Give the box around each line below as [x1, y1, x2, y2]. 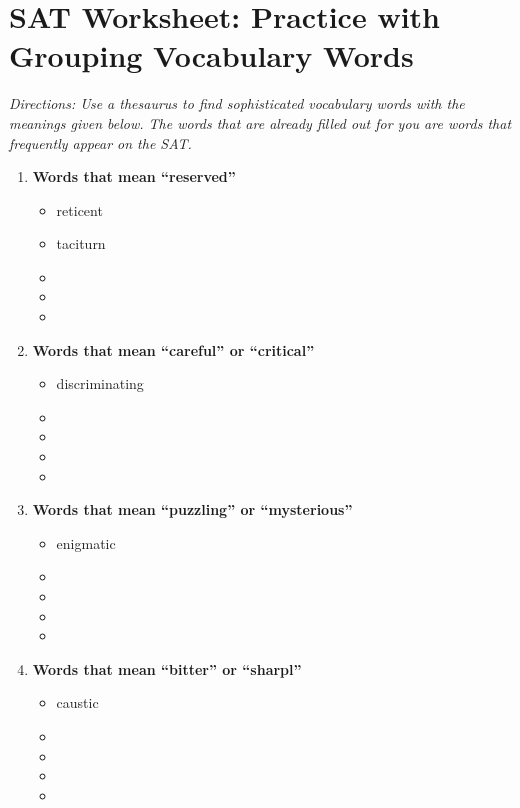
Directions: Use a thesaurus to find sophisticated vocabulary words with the [9, 93, 465, 114]
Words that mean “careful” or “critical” [32, 339, 315, 360]
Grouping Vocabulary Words [9, 35, 414, 76]
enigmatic [56, 532, 116, 553]
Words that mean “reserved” [32, 166, 236, 187]
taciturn [56, 233, 106, 254]
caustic [56, 692, 99, 713]
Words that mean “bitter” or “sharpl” [32, 658, 302, 679]
